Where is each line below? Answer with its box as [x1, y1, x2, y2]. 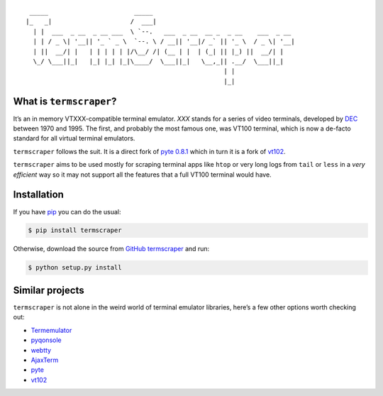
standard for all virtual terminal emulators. [13, 134, 135, 143]
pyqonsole [30, 336, 62, 344]
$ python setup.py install [28, 263, 122, 272]
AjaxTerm [30, 356, 59, 364]
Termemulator [30, 326, 72, 334]
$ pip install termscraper [28, 226, 122, 234]
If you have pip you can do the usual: [13, 207, 121, 216]
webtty [30, 346, 52, 354]
